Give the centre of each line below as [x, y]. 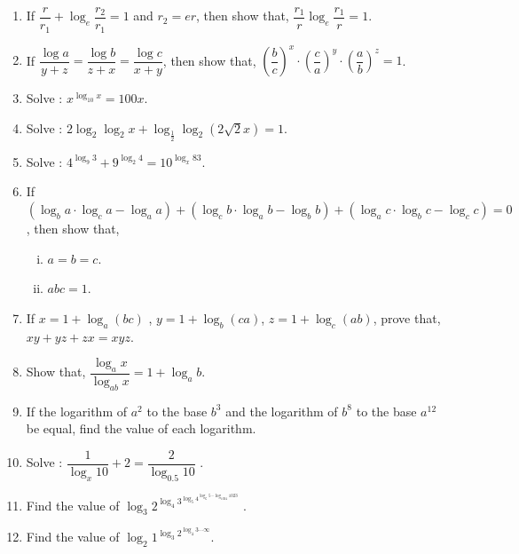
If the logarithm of [77, 411]
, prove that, [407, 317]
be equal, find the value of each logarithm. [141, 428]
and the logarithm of [282, 411]
